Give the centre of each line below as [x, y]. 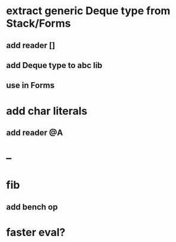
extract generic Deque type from [88, 11]
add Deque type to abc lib [54, 65]
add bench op [32, 207]
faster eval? [36, 232]
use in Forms [31, 85]
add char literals [47, 111]
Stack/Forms [39, 23]
